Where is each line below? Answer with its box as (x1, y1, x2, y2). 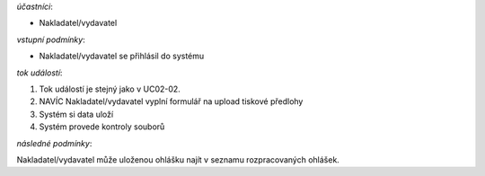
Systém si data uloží (39, 109, 114, 119)
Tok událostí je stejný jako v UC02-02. (39, 84, 181, 94)
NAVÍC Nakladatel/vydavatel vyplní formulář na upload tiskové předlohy (39, 96, 304, 107)
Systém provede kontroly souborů (39, 121, 165, 132)
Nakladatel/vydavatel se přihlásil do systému (39, 50, 205, 62)
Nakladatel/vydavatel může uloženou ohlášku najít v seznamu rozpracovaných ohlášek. (16, 154, 340, 165)
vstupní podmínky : (16, 34, 85, 45)
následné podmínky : (16, 137, 93, 148)
